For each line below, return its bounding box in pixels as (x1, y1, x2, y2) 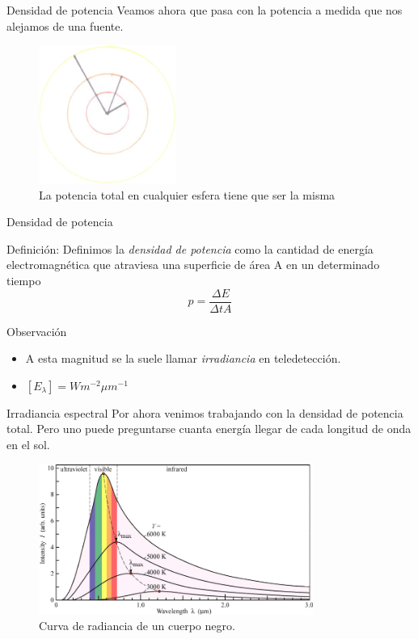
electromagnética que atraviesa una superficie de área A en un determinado (6, 256, 380, 273)
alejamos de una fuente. (6, 17, 124, 34)
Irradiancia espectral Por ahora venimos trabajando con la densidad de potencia (6, 404, 403, 421)
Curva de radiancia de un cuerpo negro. (39, 617, 235, 634)
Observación (6, 322, 67, 339)
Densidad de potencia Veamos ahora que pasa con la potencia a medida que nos (6, 2, 403, 18)
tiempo (6, 272, 41, 288)
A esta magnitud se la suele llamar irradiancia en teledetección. (25, 350, 341, 367)
